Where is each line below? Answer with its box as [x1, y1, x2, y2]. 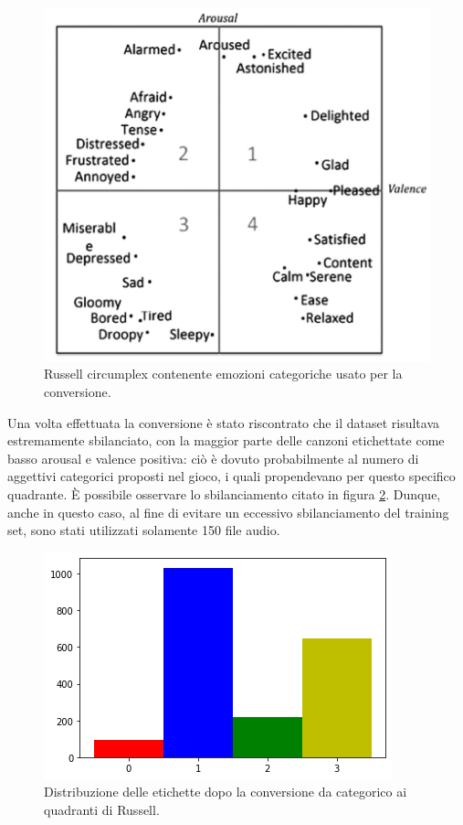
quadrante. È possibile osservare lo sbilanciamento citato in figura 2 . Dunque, [7, 485, 441, 504]
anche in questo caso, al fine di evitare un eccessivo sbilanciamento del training [7, 502, 449, 521]
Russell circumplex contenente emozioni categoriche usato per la [44, 364, 403, 383]
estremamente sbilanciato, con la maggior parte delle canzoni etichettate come [7, 431, 445, 450]
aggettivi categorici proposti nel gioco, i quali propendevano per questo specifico [7, 466, 456, 486]
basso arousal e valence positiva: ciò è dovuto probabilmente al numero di [7, 448, 419, 467]
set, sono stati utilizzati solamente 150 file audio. [7, 520, 280, 540]
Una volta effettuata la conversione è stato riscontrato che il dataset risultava [7, 412, 439, 432]
